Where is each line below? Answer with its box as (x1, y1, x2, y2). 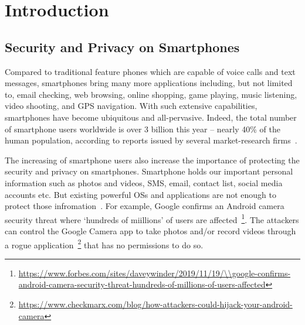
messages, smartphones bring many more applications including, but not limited (5, 77, 293, 89)
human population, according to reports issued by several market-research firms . (5, 134, 297, 146)
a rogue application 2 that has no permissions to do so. (5, 237, 204, 251)
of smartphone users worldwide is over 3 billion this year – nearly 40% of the (5, 122, 280, 135)
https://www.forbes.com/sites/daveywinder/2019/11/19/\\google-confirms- (18, 266, 291, 279)
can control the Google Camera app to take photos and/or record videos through (5, 224, 296, 237)
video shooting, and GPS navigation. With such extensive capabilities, (5, 100, 257, 112)
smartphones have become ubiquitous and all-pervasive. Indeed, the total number (5, 111, 297, 123)
